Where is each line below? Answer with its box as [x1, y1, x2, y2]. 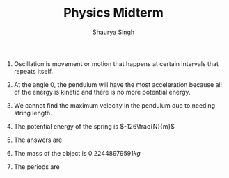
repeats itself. [13, 67, 54, 75]
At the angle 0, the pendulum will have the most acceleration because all [13, 80, 223, 88]
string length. [13, 108, 52, 117]
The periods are [13, 162, 61, 171]
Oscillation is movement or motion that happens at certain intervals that [13, 59, 219, 67]
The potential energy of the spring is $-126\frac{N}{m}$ [13, 122, 175, 130]
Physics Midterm [63, 5, 164, 21]
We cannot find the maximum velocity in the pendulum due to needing [13, 101, 216, 109]
